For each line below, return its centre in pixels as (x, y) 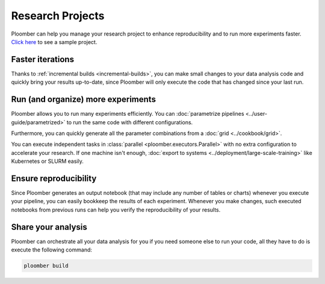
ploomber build (46, 266)
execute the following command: (52, 250)
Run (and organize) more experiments (84, 99)
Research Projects (58, 16)
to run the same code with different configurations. (130, 122)
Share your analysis (49, 227)
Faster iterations (43, 59)
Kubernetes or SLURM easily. (48, 161)
